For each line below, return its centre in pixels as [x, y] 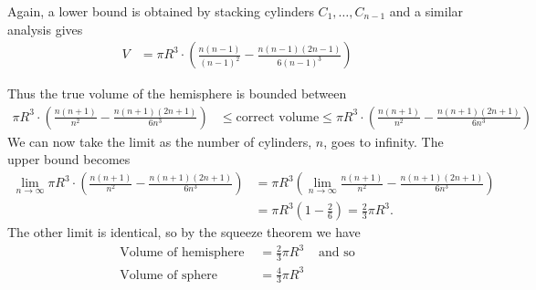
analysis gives [45, 29]
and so [337, 253]
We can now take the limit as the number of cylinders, [160, 141]
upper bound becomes [69, 159]
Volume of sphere [168, 275]
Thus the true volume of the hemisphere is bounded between [177, 93]
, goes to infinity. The [384, 141]
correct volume [278, 117]
